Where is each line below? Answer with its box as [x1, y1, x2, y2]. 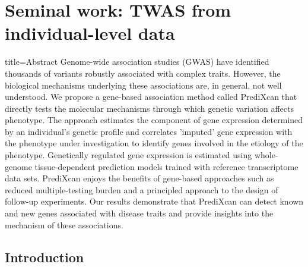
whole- [254, 149, 278, 161]
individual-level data [5, 21, 175, 45]
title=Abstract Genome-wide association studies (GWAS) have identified [5, 55, 269, 68]
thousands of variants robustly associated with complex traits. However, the [5, 67, 281, 79]
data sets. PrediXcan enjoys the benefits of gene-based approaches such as [5, 172, 274, 184]
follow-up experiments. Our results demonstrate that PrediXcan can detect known [5, 195, 304, 208]
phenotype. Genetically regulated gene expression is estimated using [5, 149, 252, 161]
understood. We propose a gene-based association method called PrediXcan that [5, 90, 297, 103]
